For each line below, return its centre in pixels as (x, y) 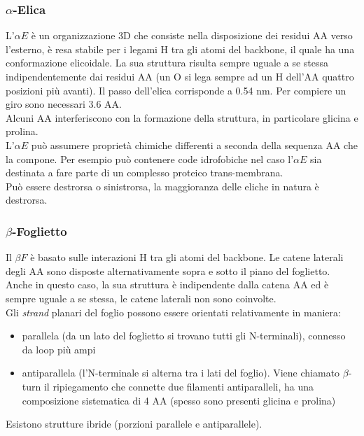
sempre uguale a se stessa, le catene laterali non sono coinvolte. (141, 298)
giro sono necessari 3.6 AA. (64, 104)
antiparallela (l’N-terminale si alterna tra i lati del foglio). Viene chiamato (181, 373)
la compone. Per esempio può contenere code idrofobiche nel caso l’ (150, 159)
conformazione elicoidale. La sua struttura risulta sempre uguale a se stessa (167, 63)
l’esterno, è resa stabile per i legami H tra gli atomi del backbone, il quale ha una (180, 49)
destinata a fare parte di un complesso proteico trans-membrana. (145, 173)
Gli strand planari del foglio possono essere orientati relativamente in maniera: (173, 312)
